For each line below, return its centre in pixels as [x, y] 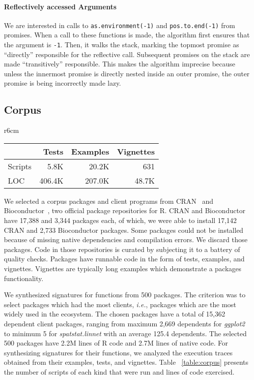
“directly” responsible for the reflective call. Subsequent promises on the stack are [127, 54]
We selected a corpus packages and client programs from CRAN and [109, 201]
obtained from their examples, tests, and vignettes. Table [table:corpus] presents [126, 362]
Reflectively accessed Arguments [60, 6]
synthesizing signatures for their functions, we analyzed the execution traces [118, 352]
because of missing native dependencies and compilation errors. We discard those [126, 239]
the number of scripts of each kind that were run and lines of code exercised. [119, 371]
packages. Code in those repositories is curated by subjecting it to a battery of [122, 249]
